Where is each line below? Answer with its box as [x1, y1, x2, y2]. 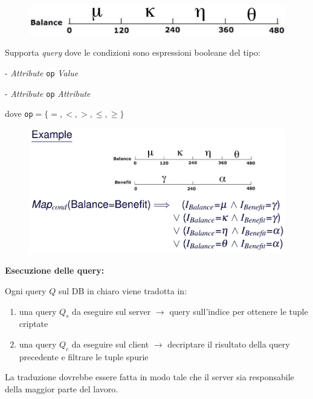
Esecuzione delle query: [5, 264, 105, 277]
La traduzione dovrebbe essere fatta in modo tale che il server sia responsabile [5, 371, 294, 383]
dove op [5, 107, 33, 120]
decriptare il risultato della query [167, 337, 290, 350]
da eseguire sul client [71, 337, 149, 350]
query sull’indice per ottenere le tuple [169, 305, 308, 317]
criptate [19, 317, 48, 330]
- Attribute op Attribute [5, 87, 91, 99]
